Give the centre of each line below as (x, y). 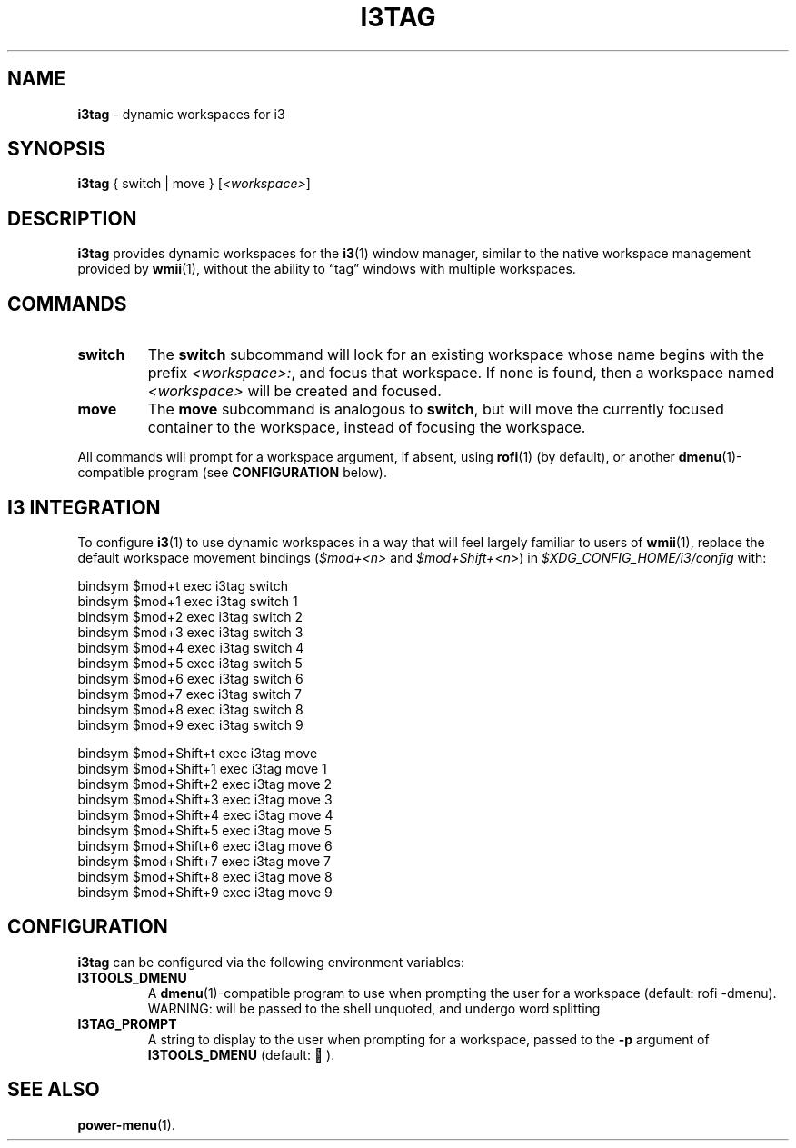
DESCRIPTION (72, 218)
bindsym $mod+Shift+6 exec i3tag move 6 (205, 845)
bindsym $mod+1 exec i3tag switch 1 (188, 601)
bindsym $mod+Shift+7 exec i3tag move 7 (204, 861)
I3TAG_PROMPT (127, 1023)
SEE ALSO (54, 1090)
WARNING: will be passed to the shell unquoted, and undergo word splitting (374, 1008)
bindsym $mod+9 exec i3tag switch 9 (190, 724)
